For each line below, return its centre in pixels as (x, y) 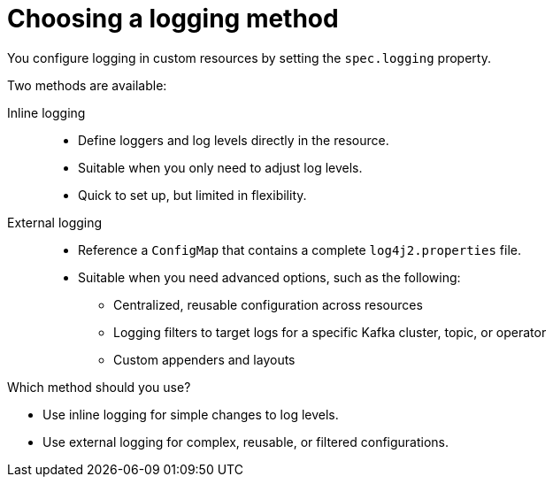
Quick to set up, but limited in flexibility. (192, 195)
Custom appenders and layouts (204, 359)
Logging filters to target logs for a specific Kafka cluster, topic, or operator (330, 332)
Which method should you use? (99, 387)
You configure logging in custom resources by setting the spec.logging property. (249, 58)
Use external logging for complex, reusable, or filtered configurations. (246, 442)
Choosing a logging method (173, 19)
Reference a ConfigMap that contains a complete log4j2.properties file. (300, 250)
